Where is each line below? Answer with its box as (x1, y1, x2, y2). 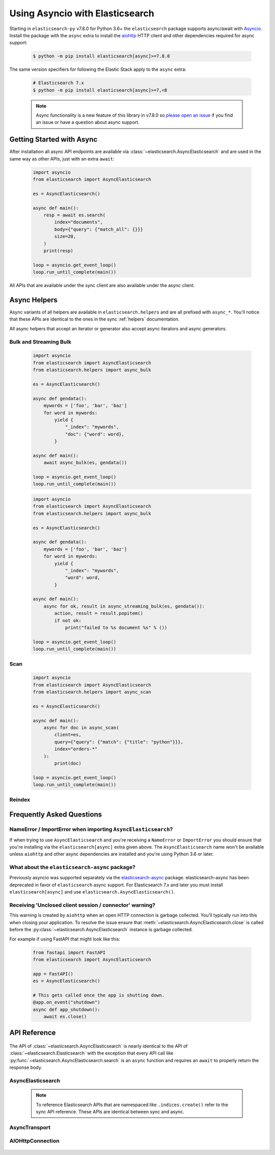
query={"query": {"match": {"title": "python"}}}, (54, 739, 183, 745)
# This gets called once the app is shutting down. (33, 992, 165, 998)
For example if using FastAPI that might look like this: (9, 936, 121, 942)
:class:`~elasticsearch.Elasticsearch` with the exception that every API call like (9, 1050, 174, 1056)
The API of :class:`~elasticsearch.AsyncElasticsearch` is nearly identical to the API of (9, 1043, 188, 1049)
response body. (9, 1064, 43, 1070)
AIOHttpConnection (9, 1137, 60, 1144)
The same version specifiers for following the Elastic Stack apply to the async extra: (9, 66, 187, 72)
